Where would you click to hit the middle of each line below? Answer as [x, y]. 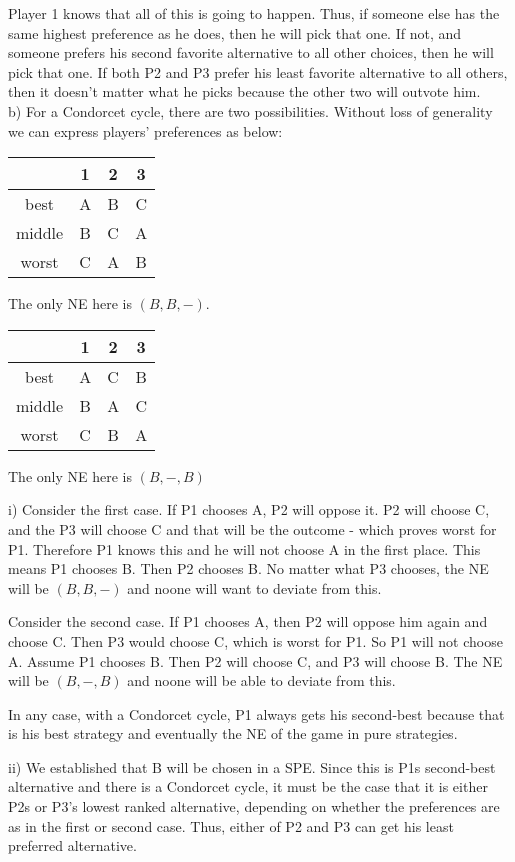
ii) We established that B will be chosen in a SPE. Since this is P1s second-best [252, 766]
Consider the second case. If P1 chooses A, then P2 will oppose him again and [248, 621]
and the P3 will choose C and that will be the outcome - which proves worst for [252, 528]
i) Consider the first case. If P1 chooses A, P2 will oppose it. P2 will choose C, [249, 509]
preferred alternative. [72, 845]
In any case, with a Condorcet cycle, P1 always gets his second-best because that [256, 713]
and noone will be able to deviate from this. [261, 680]
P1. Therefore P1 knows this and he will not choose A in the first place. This [244, 548]
